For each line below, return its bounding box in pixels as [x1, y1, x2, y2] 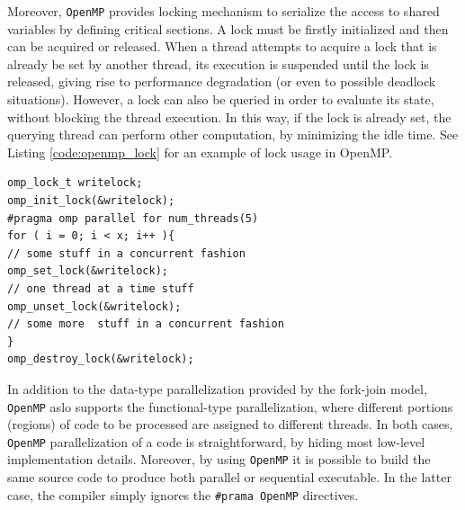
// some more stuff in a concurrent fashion [7, 318, 284, 331]
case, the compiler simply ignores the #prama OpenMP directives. [7, 485, 359, 504]
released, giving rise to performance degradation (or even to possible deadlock [7, 72, 436, 91]
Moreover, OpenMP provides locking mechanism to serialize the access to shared [7, 2, 440, 20]
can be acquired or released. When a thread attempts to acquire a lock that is [7, 37, 437, 56]
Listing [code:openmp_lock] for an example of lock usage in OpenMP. [7, 142, 393, 161]
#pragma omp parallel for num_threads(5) [7, 211, 259, 225]
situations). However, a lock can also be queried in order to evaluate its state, [7, 90, 434, 109]
